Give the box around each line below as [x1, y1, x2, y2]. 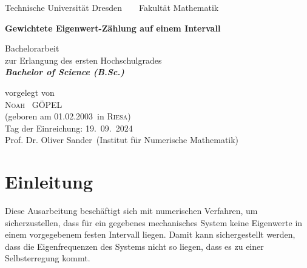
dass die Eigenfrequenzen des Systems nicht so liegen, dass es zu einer [5, 240, 264, 252]
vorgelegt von [5, 85, 55, 98]
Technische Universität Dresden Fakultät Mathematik [5, 1, 219, 13]
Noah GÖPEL [5, 98, 62, 110]
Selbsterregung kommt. [5, 252, 90, 264]
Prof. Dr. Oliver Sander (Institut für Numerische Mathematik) [5, 133, 239, 146]
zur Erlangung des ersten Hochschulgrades [5, 53, 162, 66]
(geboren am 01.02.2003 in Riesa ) [5, 110, 131, 122]
